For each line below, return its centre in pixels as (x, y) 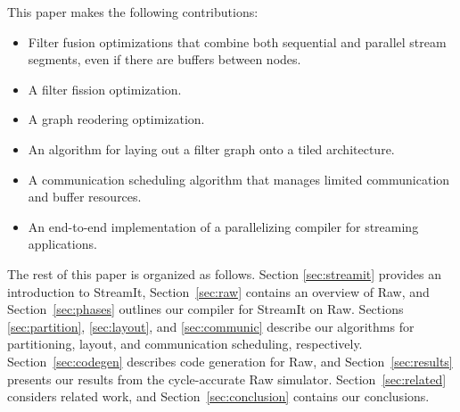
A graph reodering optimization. (116, 119)
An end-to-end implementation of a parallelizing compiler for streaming (223, 226)
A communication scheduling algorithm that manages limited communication (239, 179)
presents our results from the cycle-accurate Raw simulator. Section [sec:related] (227, 379)
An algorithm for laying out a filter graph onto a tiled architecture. (211, 148)
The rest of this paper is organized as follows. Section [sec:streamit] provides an (224, 273)
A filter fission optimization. (105, 89)
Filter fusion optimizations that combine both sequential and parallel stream (237, 41)
